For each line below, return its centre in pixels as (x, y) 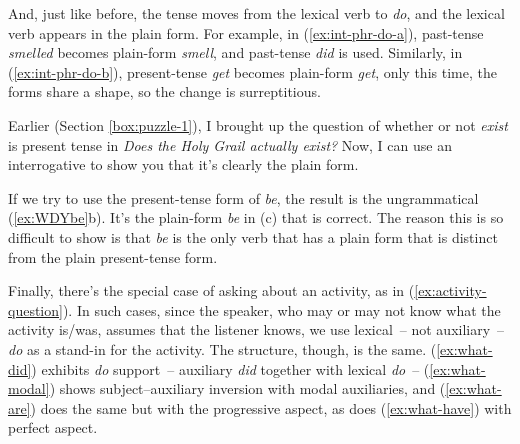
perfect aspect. (53, 427)
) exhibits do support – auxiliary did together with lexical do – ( (230, 368)
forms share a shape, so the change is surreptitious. (164, 91)
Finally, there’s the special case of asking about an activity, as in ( (211, 290)
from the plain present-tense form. (113, 256)
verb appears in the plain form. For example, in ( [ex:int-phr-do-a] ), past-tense (246, 32)
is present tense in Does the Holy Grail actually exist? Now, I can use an (230, 144)
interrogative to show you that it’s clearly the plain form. (183, 164)
